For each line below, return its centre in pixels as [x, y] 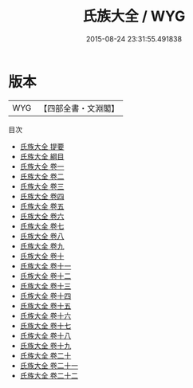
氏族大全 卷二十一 [49, 365]
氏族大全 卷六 [42, 216]
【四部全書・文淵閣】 [79, 108]
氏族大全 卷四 [42, 196]
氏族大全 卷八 [42, 236]
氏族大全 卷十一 [45, 266]
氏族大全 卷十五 [45, 306]
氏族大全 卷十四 [45, 296]
